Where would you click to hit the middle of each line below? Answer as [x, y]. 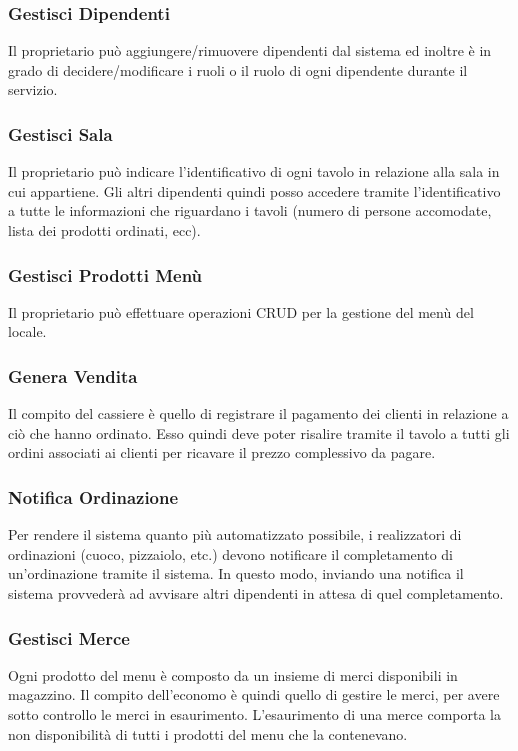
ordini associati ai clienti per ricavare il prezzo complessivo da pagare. [222, 452]
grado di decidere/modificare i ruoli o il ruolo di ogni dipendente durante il [238, 69]
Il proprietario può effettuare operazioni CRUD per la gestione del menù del [241, 311]
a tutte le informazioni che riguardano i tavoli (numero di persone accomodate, [250, 210]
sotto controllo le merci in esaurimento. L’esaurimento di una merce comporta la [254, 714]
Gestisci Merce [69, 637]
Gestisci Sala [60, 133]
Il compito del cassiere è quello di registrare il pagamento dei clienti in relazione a [258, 413]
